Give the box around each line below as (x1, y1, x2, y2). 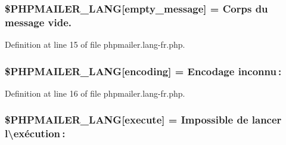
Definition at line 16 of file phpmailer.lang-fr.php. (5, 87, 185, 99)
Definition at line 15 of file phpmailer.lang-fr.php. (5, 38, 185, 51)
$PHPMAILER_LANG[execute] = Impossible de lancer (5, 112, 282, 127)
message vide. (5, 14, 72, 29)
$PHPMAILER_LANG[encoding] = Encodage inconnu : (5, 63, 282, 78)
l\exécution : (5, 126, 66, 141)
